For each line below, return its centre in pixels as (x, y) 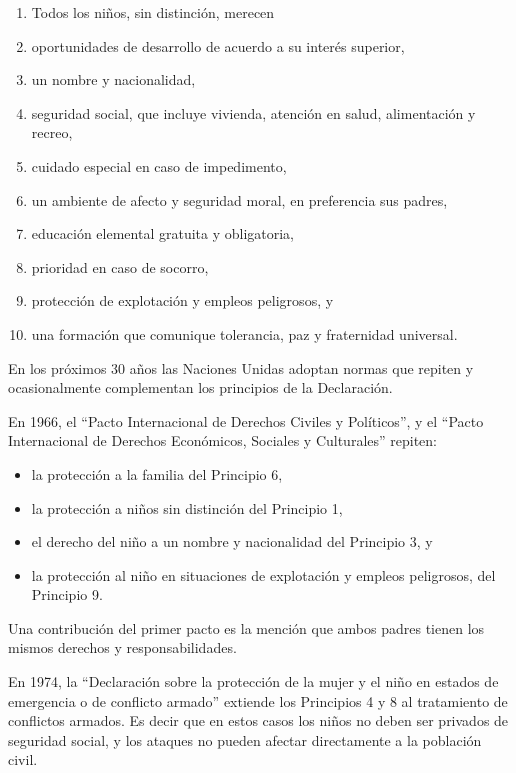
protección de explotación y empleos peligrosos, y (182, 300)
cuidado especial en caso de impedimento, (159, 165)
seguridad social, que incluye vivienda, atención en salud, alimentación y (253, 112)
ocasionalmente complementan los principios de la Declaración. (200, 387)
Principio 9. (67, 594)
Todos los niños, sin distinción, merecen (153, 12)
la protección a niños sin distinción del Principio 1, (187, 507)
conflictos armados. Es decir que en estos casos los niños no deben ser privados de (258, 720)
